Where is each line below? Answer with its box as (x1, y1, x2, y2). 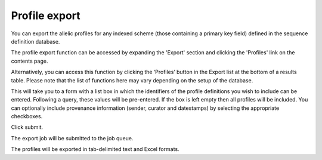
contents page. (11, 57, 48, 64)
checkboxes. (11, 113, 43, 120)
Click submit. (11, 124, 44, 131)
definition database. (11, 38, 60, 45)
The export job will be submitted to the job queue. (11, 134, 134, 141)
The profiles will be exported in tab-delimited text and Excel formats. (11, 146, 179, 153)
